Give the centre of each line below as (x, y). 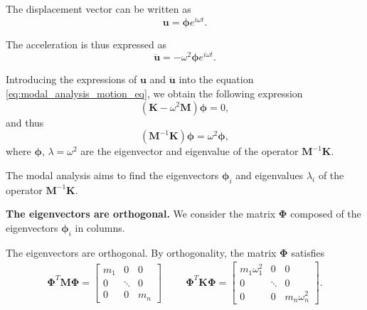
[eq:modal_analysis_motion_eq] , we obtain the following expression (154, 93)
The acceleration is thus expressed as (86, 44)
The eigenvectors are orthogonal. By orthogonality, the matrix (141, 252)
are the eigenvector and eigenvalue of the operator (190, 151)
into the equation (216, 79)
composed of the (326, 214)
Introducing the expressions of (71, 79)
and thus (25, 122)
